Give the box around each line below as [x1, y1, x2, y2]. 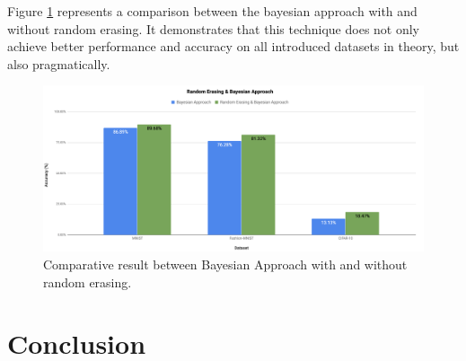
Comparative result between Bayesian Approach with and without [43, 255, 408, 274]
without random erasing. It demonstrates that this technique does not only [7, 19, 420, 38]
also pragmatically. [7, 54, 110, 73]
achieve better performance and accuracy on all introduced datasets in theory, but [7, 37, 460, 56]
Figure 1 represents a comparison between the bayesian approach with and [7, 2, 418, 20]
